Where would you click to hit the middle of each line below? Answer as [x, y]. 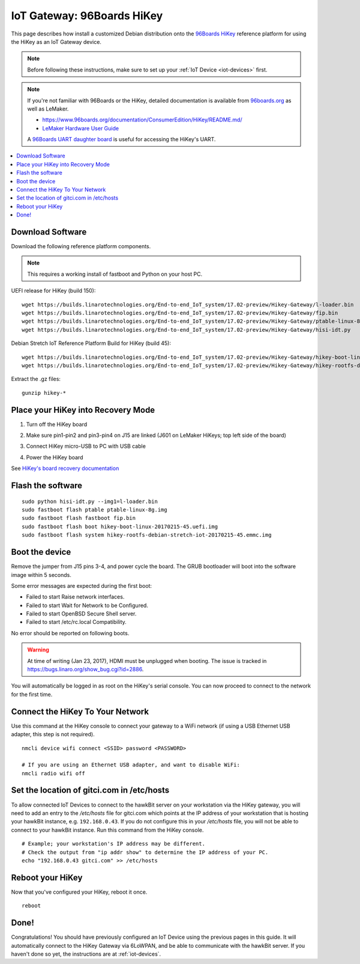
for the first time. [32, 694]
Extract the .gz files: [36, 379]
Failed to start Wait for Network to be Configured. [87, 605]
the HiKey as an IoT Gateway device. [56, 41]
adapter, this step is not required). [53, 734]
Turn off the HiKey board [57, 424]
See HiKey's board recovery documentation [65, 468]
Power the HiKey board [55, 457]
